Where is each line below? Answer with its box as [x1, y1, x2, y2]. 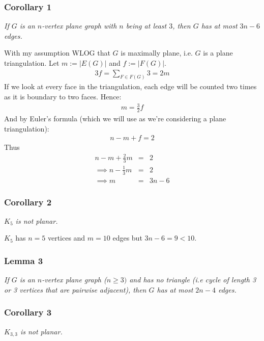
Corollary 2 [4, 195, 52, 208]
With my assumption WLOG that [4, 47, 110, 58]
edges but [112, 232, 142, 243]
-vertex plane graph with [42, 20, 117, 31]
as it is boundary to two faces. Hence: [4, 91, 122, 102]
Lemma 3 [4, 254, 43, 267]
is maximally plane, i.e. [121, 47, 193, 58]
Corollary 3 [4, 306, 52, 319]
